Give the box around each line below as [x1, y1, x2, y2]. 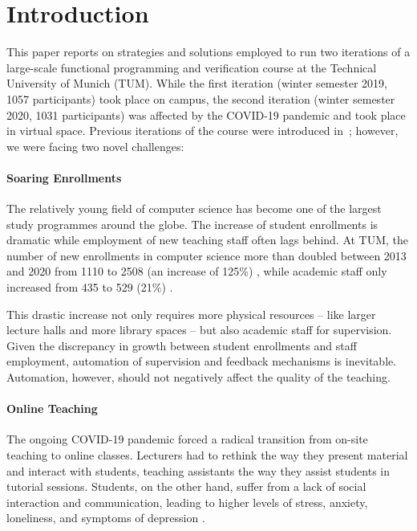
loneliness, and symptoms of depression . [6, 509, 205, 526]
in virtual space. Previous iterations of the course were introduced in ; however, [6, 122, 399, 139]
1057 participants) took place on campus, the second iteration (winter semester [6, 90, 395, 107]
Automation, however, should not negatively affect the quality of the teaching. [6, 369, 391, 386]
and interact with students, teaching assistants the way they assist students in [6, 462, 391, 479]
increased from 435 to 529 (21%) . [6, 279, 173, 296]
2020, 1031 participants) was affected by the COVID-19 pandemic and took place [6, 106, 406, 123]
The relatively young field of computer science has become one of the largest [6, 200, 382, 217]
